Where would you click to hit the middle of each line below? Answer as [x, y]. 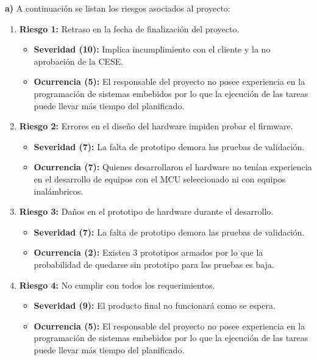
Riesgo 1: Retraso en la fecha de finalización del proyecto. [129, 28]
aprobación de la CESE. [79, 61]
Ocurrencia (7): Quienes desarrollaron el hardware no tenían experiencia [173, 167]
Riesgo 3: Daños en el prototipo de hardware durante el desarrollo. [146, 211]
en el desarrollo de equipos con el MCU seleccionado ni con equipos [160, 178]
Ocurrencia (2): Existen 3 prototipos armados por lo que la [148, 252]
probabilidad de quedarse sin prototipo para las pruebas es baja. [154, 264]
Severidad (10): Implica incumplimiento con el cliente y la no [152, 49]
